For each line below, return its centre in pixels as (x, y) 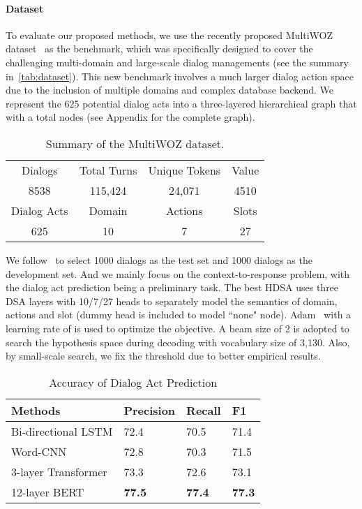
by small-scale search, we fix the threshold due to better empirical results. (163, 356)
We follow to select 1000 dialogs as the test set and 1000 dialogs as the (159, 259)
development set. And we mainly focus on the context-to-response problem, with (178, 273)
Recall (204, 410)
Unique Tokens (184, 170)
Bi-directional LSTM (62, 431)
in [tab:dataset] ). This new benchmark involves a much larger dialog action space (180, 76)
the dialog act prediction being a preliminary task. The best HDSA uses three (172, 287)
